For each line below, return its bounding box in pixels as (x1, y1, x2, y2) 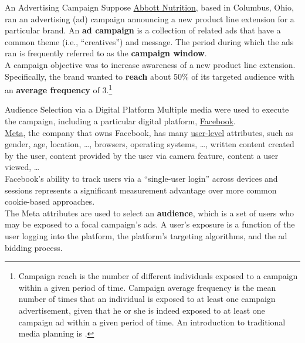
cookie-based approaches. (5, 195, 95, 208)
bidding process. (5, 241, 63, 253)
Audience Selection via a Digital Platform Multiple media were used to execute (5, 103, 289, 116)
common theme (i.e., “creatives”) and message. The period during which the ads (5, 35, 294, 47)
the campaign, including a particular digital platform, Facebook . (5, 115, 236, 127)
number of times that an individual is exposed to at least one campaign (18, 293, 276, 305)
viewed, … (5, 161, 40, 173)
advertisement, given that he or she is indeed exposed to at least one (18, 304, 265, 316)
